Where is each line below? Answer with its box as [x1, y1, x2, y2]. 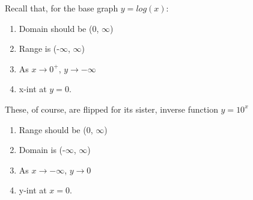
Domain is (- [19, 143, 66, 156]
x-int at [19, 83, 47, 95]
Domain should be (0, [19, 22, 99, 34]
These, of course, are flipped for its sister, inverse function [5, 102, 218, 115]
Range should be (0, [19, 123, 93, 136]
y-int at [19, 184, 47, 196]
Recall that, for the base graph [5, 2, 118, 14]
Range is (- [19, 42, 59, 55]
